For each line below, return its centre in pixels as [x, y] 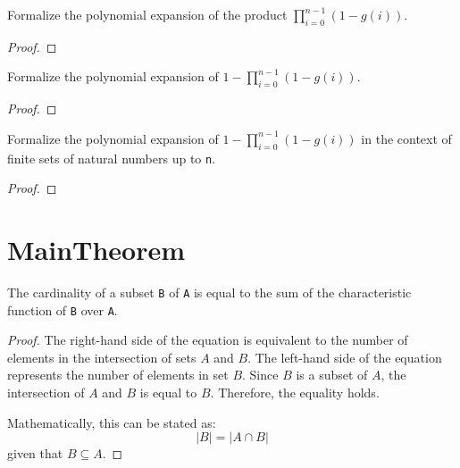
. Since [260, 375]
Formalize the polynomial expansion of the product [147, 14]
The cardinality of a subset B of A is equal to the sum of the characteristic [209, 292]
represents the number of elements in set [118, 375]
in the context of [406, 138]
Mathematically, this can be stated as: [112, 422]
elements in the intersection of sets [102, 357]
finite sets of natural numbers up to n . [112, 158]
